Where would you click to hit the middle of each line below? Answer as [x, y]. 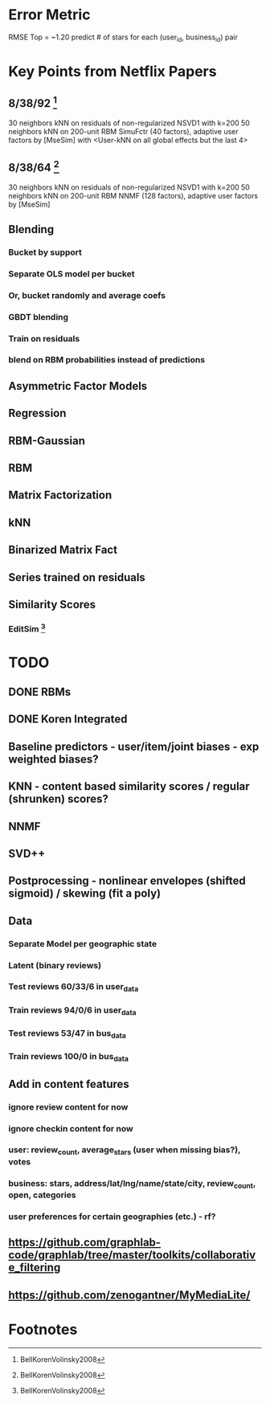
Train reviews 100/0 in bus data [68, 1057]
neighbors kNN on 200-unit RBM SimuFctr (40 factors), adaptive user [123, 131]
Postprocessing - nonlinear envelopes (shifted [127, 881]
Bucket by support [45, 252]
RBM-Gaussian [47, 441]
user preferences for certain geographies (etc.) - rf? [112, 1217]
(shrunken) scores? [58, 799]
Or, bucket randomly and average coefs [87, 295]
